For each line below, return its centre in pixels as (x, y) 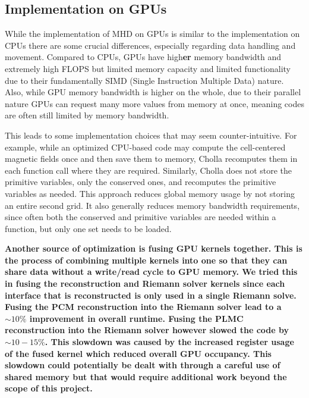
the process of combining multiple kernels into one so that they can (146, 260)
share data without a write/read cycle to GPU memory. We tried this (151, 272)
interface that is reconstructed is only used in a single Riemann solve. (151, 295)
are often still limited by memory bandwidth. (87, 115)
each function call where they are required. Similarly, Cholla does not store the (149, 170)
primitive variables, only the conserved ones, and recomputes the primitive (141, 182)
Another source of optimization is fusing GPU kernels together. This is (154, 248)
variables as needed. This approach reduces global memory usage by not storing (150, 193)
